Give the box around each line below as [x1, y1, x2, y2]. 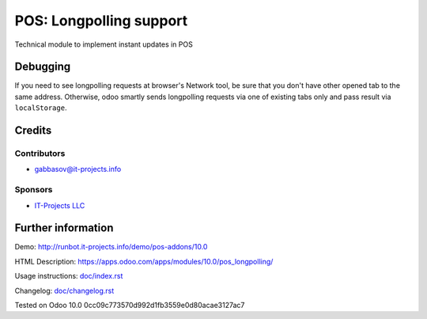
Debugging [14, 60, 71, 74]
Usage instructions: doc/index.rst [14, 272, 123, 281]
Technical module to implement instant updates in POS [14, 40, 193, 49]
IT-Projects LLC [34, 200, 85, 210]
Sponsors [14, 184, 53, 196]
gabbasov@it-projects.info [34, 165, 122, 174]
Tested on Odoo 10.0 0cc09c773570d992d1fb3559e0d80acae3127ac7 [14, 301, 245, 310]
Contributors [14, 148, 66, 159]
